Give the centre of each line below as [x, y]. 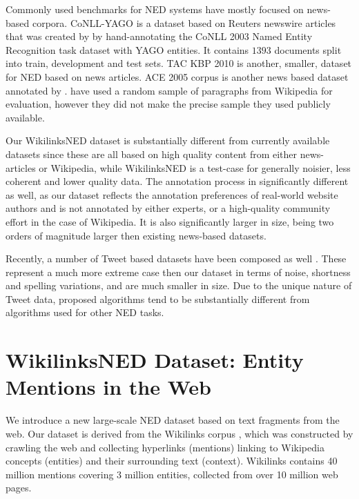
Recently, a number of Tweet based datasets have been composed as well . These [176, 258]
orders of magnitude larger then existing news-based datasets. [136, 235]
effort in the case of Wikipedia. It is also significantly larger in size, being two [170, 221]
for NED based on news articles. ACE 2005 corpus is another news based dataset [177, 76]
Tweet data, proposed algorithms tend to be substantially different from [158, 299]
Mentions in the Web [108, 387]
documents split [308, 49]
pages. [19, 488]
